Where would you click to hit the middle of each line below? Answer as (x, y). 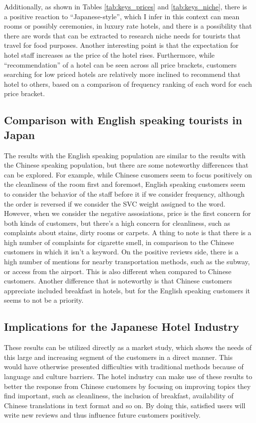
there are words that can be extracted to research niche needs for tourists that (122, 35)
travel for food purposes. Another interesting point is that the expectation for (121, 45)
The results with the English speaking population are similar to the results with (125, 155)
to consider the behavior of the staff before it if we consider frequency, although (124, 194)
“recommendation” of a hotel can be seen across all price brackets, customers (120, 64)
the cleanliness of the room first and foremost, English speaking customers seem (125, 184)
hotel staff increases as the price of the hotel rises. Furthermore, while (110, 54)
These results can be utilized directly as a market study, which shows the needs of (128, 347)
